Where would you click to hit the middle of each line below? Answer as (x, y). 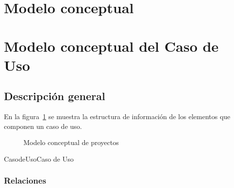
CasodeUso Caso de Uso (39, 158)
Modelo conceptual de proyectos (71, 142)
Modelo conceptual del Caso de (111, 46)
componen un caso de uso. (43, 126)
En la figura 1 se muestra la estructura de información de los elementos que (117, 116)
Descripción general (55, 96)
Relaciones (25, 180)
